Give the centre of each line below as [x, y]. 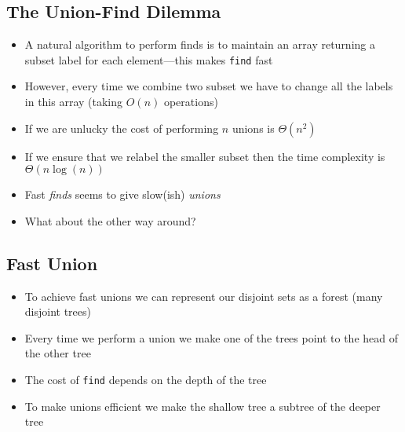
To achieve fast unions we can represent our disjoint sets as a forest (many [204, 296]
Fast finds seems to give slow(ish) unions [122, 194]
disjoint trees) [58, 311]
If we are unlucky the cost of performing [122, 128]
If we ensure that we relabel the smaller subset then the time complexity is [205, 156]
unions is [253, 128]
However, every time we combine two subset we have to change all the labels [209, 86]
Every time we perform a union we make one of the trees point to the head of [212, 337]
